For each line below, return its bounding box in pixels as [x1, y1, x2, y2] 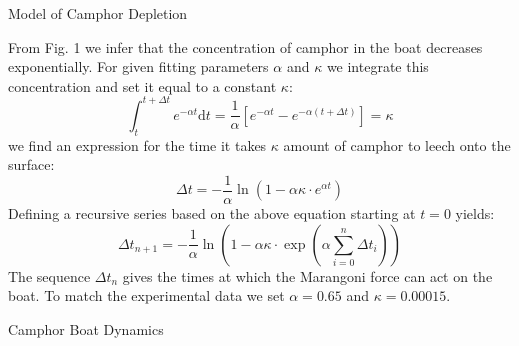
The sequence [8, 265, 91, 286]
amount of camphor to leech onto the [283, 134, 511, 155]
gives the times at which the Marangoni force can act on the [122, 265, 493, 286]
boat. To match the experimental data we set [8, 285, 285, 306]
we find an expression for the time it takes [8, 134, 267, 155]
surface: [8, 154, 55, 175]
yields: [455, 202, 495, 223]
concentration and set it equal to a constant [8, 75, 277, 96]
